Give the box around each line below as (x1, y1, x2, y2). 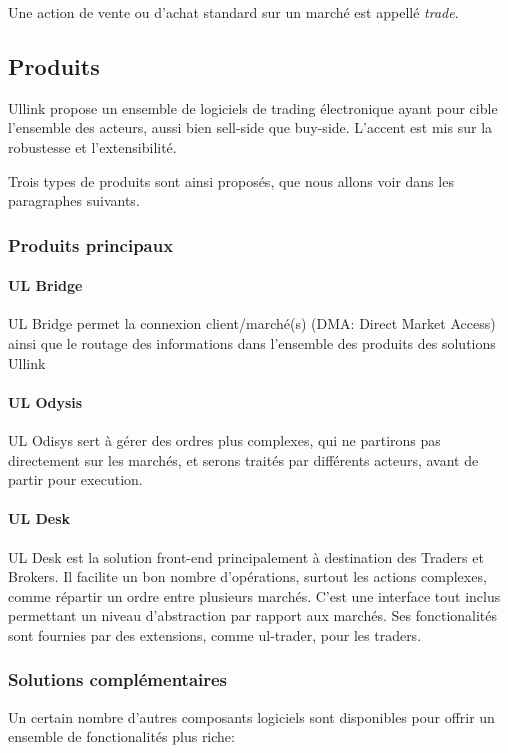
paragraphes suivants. (8, 190, 140, 211)
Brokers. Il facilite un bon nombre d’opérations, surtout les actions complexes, (8, 566, 487, 587)
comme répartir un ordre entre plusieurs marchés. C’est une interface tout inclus (8, 585, 501, 606)
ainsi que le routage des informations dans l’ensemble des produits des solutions (8, 333, 496, 353)
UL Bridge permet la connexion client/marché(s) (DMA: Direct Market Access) (8, 313, 496, 334)
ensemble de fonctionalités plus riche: (8, 726, 235, 747)
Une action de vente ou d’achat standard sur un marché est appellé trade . (8, 2, 459, 22)
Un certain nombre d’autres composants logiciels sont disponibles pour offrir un (8, 706, 495, 727)
